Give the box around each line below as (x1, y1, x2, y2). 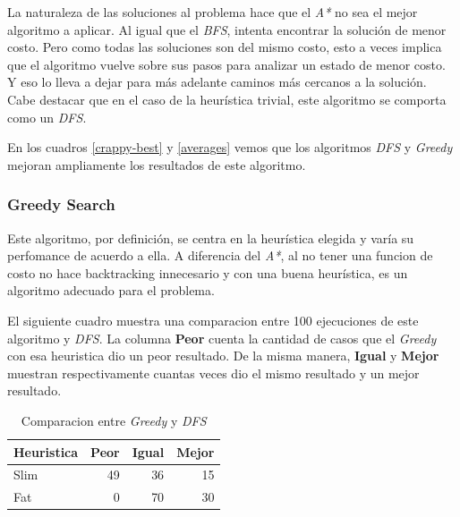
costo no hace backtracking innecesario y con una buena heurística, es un (7, 263, 408, 282)
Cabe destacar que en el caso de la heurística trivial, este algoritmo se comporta (7, 89, 447, 108)
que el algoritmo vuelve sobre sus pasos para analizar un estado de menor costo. (7, 55, 446, 73)
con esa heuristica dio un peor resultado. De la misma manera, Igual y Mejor (7, 346, 439, 365)
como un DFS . (7, 107, 87, 126)
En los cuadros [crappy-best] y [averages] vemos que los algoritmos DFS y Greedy (7, 138, 453, 157)
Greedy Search (7, 193, 115, 216)
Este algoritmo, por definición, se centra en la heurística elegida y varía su (7, 228, 414, 247)
